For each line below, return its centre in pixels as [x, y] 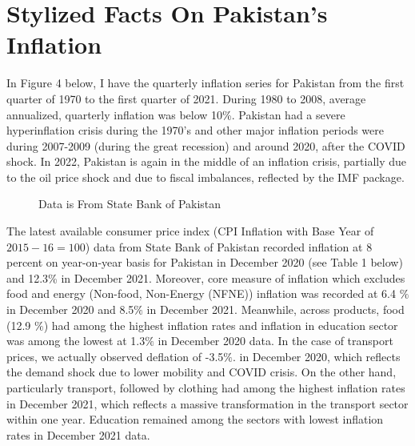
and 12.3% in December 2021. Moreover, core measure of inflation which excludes [206, 277]
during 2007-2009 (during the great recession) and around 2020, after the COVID [206, 145]
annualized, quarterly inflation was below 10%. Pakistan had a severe [176, 114]
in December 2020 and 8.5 [70, 309]
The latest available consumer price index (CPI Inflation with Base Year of [190, 231]
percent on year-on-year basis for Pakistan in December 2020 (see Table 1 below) [205, 262]
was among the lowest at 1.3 [76, 341]
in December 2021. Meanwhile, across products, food [275, 309]
